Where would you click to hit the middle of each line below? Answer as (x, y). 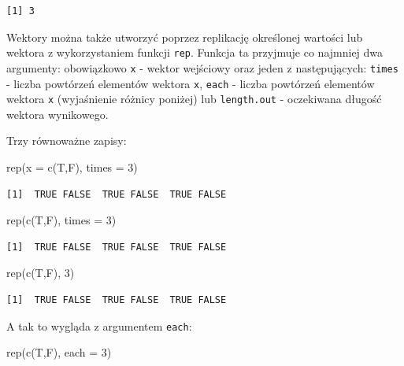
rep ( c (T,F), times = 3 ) (61, 220)
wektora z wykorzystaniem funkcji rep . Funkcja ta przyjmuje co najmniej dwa (195, 52)
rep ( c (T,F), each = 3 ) (59, 352)
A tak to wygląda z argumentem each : (99, 325)
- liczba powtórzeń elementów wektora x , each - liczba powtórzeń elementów (191, 83)
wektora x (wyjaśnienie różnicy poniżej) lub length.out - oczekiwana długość (194, 99)
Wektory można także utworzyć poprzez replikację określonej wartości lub (185, 37)
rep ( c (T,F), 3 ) (41, 273)
